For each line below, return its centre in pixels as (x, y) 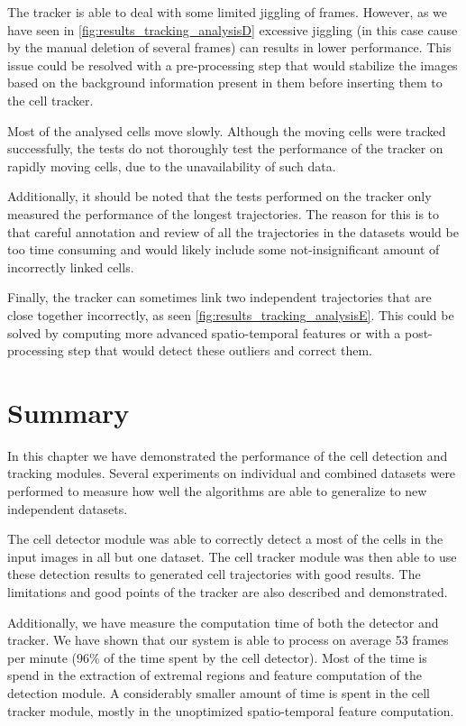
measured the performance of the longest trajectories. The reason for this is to (224, 213)
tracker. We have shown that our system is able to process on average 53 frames (228, 640)
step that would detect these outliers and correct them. (220, 350)
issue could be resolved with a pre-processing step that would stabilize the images (233, 64)
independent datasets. (68, 508)
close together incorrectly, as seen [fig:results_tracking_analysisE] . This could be (231, 314)
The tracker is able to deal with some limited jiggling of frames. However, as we (228, 12)
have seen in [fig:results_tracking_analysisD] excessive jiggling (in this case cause (233, 29)
